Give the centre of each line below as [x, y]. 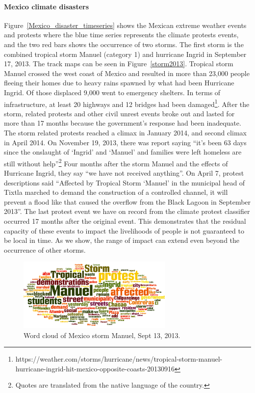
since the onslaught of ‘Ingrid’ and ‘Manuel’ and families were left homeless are [123, 152]
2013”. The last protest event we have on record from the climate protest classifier [127, 211]
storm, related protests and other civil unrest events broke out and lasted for [119, 113]
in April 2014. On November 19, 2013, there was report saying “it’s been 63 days [125, 142]
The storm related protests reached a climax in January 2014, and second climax [125, 132]
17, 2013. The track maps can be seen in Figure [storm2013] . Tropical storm [119, 64]
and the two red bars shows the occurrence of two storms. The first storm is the [124, 44]
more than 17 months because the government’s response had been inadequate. [123, 123]
